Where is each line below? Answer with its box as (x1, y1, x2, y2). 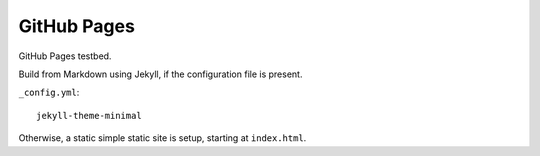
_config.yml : (18, 86, 80, 99)
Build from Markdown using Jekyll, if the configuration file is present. (18, 68, 303, 80)
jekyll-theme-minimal (36, 110, 142, 121)
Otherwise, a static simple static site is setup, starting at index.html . (18, 132, 307, 144)
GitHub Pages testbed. (18, 50, 112, 62)
